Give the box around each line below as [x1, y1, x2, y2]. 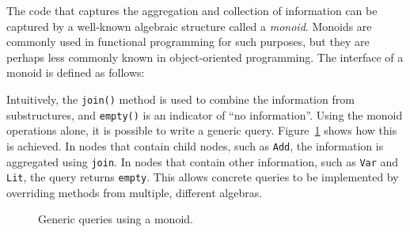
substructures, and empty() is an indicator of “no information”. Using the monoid [6, 106, 403, 123]
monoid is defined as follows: [6, 64, 145, 81]
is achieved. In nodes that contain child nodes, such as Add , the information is [6, 137, 384, 154]
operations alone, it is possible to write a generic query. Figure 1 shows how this [6, 122, 397, 139]
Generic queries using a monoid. [38, 211, 193, 227]
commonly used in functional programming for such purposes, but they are [6, 33, 370, 50]
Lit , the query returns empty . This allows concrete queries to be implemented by [6, 169, 399, 185]
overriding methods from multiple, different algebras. [6, 184, 263, 200]
